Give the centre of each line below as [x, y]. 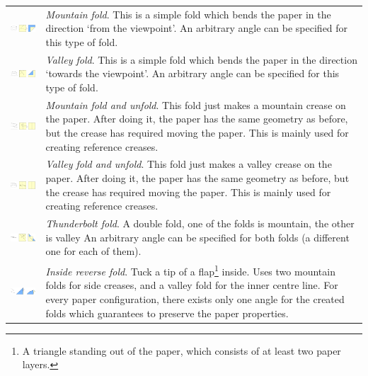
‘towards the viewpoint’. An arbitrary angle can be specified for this [192, 73]
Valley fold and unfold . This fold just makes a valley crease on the [189, 164]
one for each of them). [93, 251]
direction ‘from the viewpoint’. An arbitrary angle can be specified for [197, 28]
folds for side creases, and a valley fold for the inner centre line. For [192, 285]
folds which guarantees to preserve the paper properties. [167, 313]
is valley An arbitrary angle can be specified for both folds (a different [197, 237]
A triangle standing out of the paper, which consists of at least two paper [182, 350]
